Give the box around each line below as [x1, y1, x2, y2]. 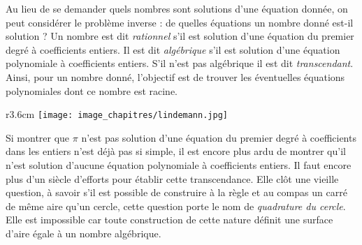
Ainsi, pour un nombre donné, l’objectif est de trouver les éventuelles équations [6, 69, 345, 84]
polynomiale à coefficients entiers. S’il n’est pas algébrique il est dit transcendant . [6, 56, 354, 70]
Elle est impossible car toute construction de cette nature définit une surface [6, 212, 333, 227]
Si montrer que [6, 130, 70, 144]
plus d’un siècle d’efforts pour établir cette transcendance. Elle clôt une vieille [6, 171, 339, 186]
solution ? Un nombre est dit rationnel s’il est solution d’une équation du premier [6, 29, 354, 43]
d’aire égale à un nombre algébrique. [6, 225, 161, 240]
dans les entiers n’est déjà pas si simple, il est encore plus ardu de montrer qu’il [6, 144, 346, 158]
